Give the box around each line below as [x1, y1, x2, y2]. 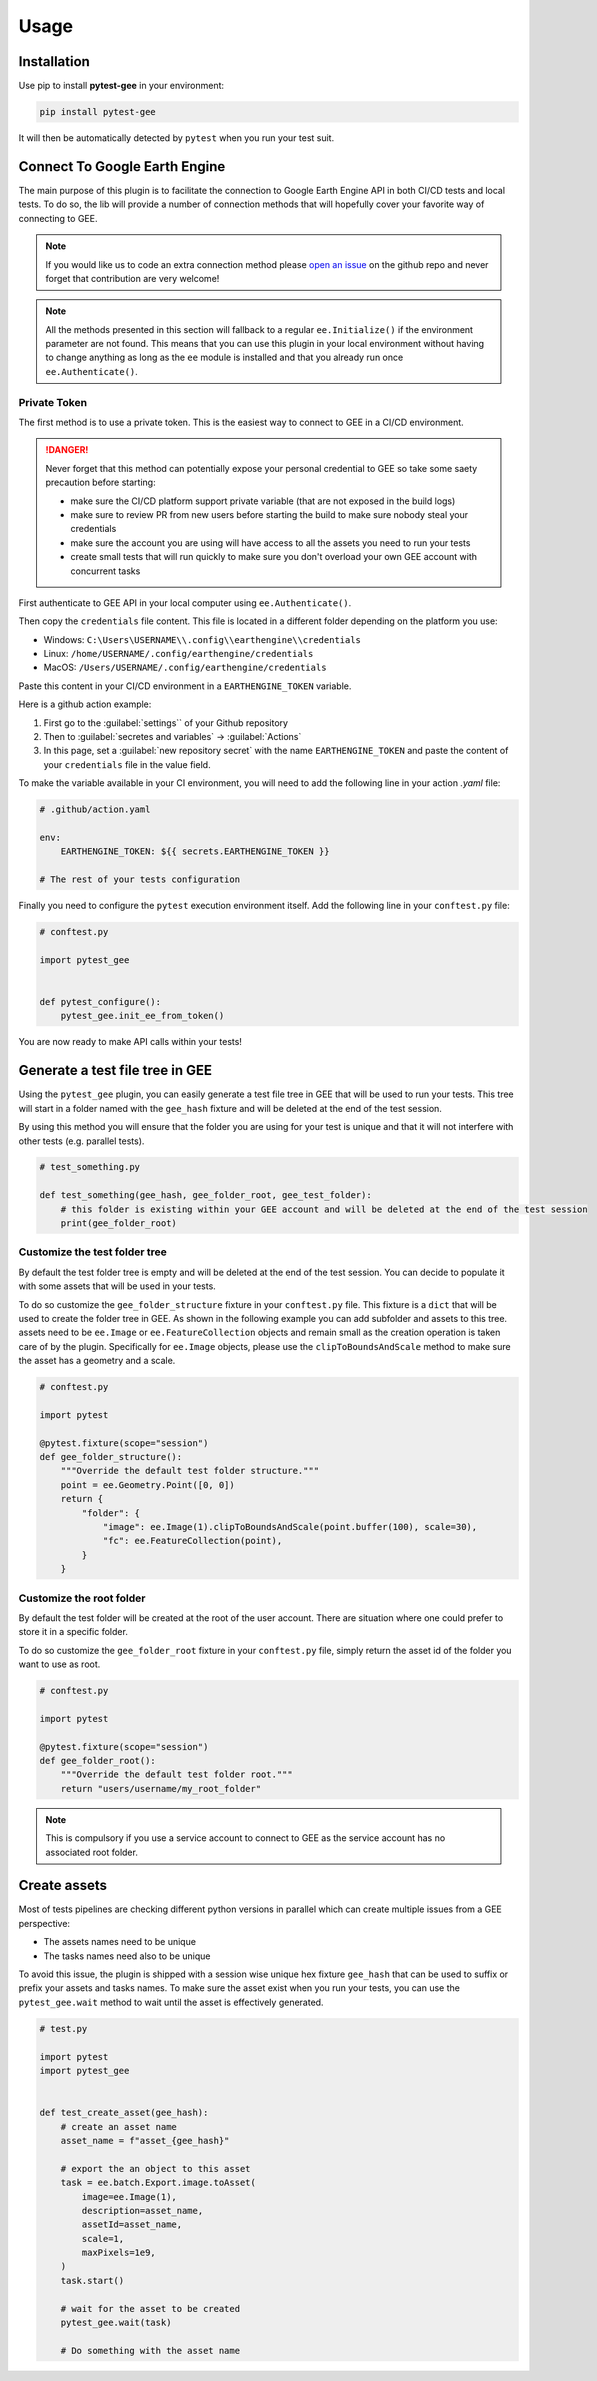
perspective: [18, 1917, 70, 1929]
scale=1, [81, 2233, 125, 2244]
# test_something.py [39, 1161, 140, 1173]
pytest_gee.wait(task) [60, 2317, 172, 2329]
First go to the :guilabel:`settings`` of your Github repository [43, 716, 289, 729]
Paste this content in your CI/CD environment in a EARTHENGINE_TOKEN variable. [18, 680, 352, 692]
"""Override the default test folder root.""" [60, 1769, 294, 1780]
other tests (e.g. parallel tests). [18, 1135, 145, 1147]
